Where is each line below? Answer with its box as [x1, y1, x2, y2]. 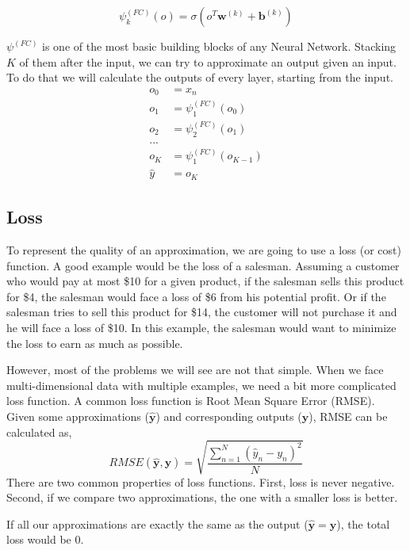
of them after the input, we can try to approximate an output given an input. [19, 53, 397, 70]
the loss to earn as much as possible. [6, 334, 183, 351]
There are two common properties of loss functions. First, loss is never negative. [6, 473, 395, 490]
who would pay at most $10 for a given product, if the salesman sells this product [6, 273, 404, 289]
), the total [336, 515, 390, 532]
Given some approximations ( [6, 407, 149, 424]
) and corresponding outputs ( [155, 407, 302, 424]
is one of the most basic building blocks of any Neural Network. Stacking [42, 38, 397, 54]
